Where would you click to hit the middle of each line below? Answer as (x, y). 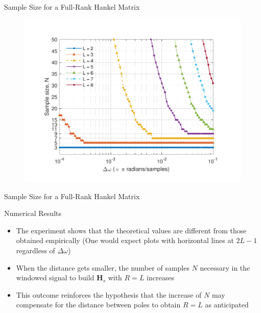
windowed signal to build (55, 278)
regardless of (35, 250)
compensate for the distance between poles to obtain (98, 305)
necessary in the (225, 267)
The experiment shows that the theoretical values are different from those (131, 230)
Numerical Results (33, 213)
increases (160, 278)
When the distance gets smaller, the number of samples (103, 267)
